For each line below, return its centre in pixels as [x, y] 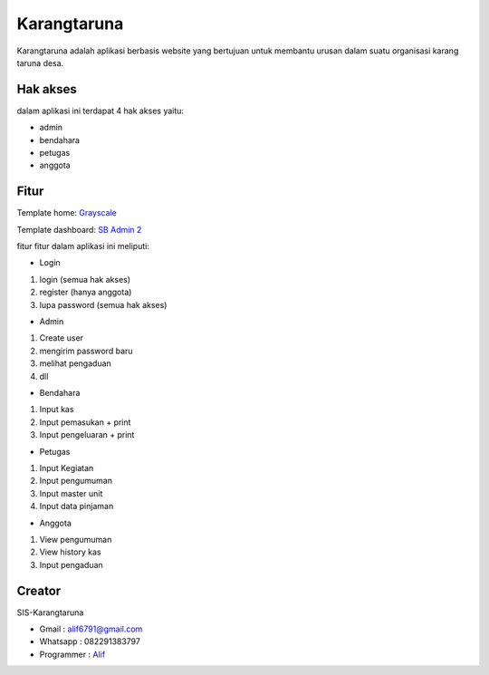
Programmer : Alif [72, 654]
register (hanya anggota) [86, 292]
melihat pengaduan [76, 363]
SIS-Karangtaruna [50, 612]
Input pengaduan [71, 564]
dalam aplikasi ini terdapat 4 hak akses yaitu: [101, 111]
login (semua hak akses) [85, 279]
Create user [62, 338]
